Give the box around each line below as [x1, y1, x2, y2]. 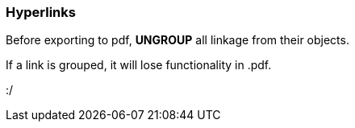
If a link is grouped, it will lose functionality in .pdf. [6, 58, 272, 72]
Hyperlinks [6, 4, 76, 20]
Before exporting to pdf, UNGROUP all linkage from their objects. [6, 33, 349, 47]
